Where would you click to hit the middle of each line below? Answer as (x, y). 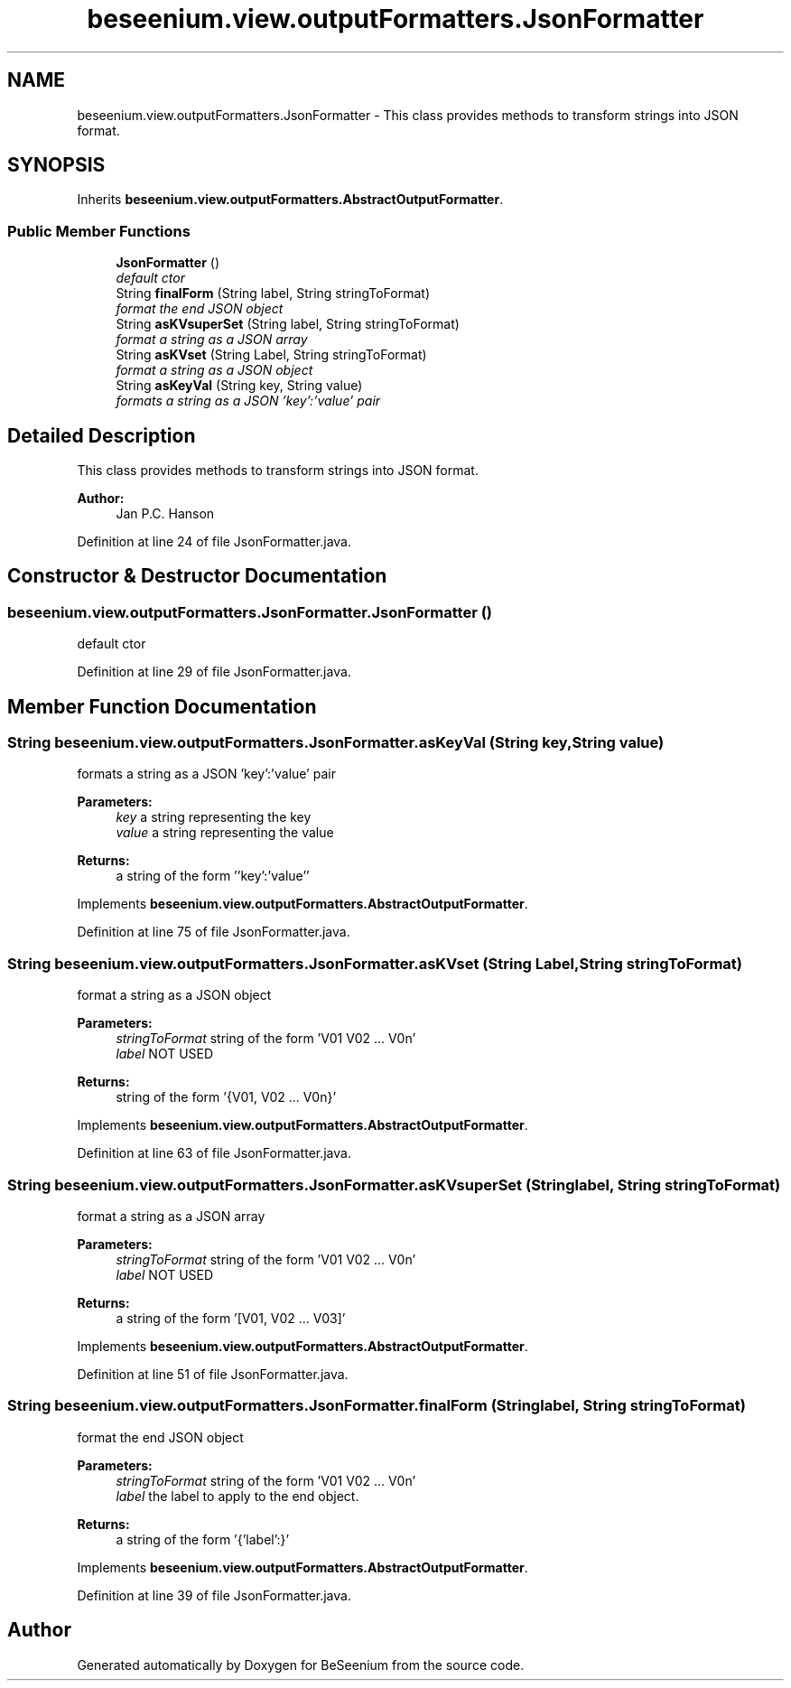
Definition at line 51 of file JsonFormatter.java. (213, 1374)
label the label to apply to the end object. (237, 1496)
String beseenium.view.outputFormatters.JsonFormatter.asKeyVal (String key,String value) (336, 743)
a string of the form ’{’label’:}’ (203, 1539)
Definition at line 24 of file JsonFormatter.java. (214, 542)
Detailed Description (102, 435)
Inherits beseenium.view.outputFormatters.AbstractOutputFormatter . (290, 200)
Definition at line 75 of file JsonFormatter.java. (214, 932)
